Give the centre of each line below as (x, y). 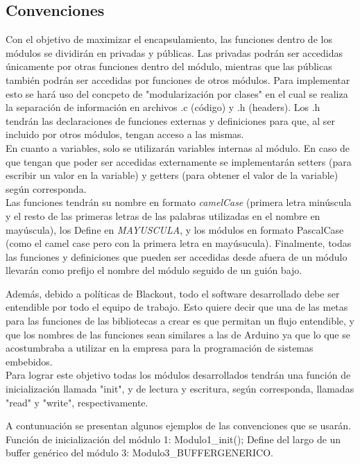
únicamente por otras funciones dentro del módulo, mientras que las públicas (169, 66)
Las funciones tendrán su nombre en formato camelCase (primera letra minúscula (179, 202)
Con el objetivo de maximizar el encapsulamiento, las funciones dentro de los (169, 39)
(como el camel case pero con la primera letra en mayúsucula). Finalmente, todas (179, 243)
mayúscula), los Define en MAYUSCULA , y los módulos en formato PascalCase (175, 229)
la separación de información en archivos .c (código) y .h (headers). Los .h (163, 107)
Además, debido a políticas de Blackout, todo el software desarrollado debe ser (173, 293)
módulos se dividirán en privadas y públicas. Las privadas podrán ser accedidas (174, 52)
